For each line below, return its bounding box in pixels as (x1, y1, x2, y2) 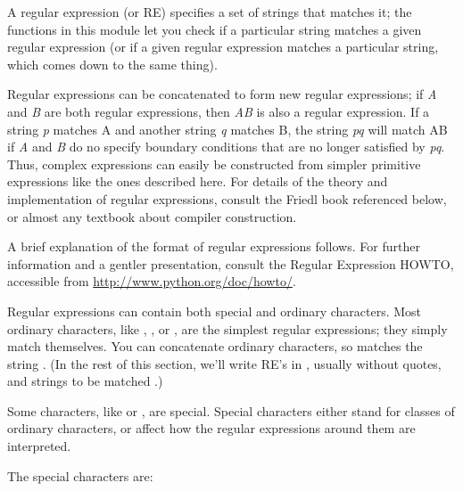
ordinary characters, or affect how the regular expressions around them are (7, 419, 416, 438)
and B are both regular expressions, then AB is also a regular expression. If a (7, 102, 430, 120)
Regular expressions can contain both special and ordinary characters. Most (7, 301, 422, 320)
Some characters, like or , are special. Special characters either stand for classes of (7, 401, 455, 420)
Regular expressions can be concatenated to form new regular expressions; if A (7, 85, 437, 103)
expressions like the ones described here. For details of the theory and (7, 172, 388, 191)
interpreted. (7, 437, 71, 455)
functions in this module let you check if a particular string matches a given (7, 20, 422, 38)
